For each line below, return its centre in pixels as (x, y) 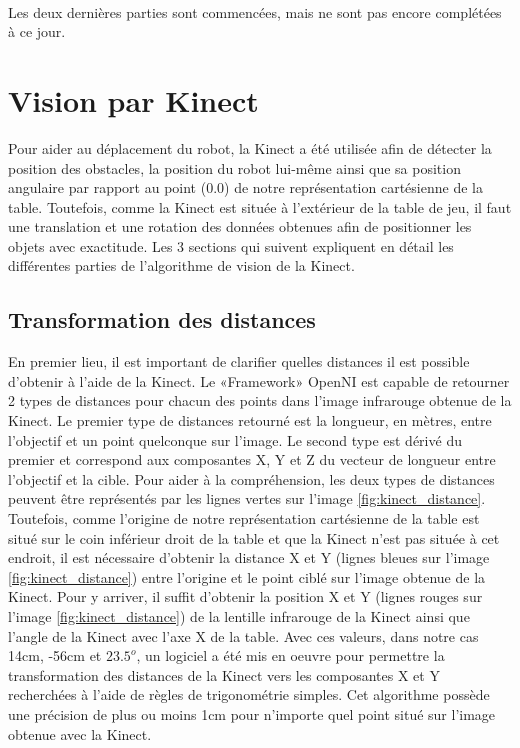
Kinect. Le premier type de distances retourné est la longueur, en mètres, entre (250, 420)
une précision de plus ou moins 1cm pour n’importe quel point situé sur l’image (252, 713)
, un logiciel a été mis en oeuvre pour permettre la (290, 655)
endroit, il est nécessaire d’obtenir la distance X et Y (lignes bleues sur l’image (249, 557)
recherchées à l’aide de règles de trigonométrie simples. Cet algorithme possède (249, 694)
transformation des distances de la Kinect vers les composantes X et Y (224, 674)
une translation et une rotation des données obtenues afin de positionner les (240, 226)
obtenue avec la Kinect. (80, 733)
